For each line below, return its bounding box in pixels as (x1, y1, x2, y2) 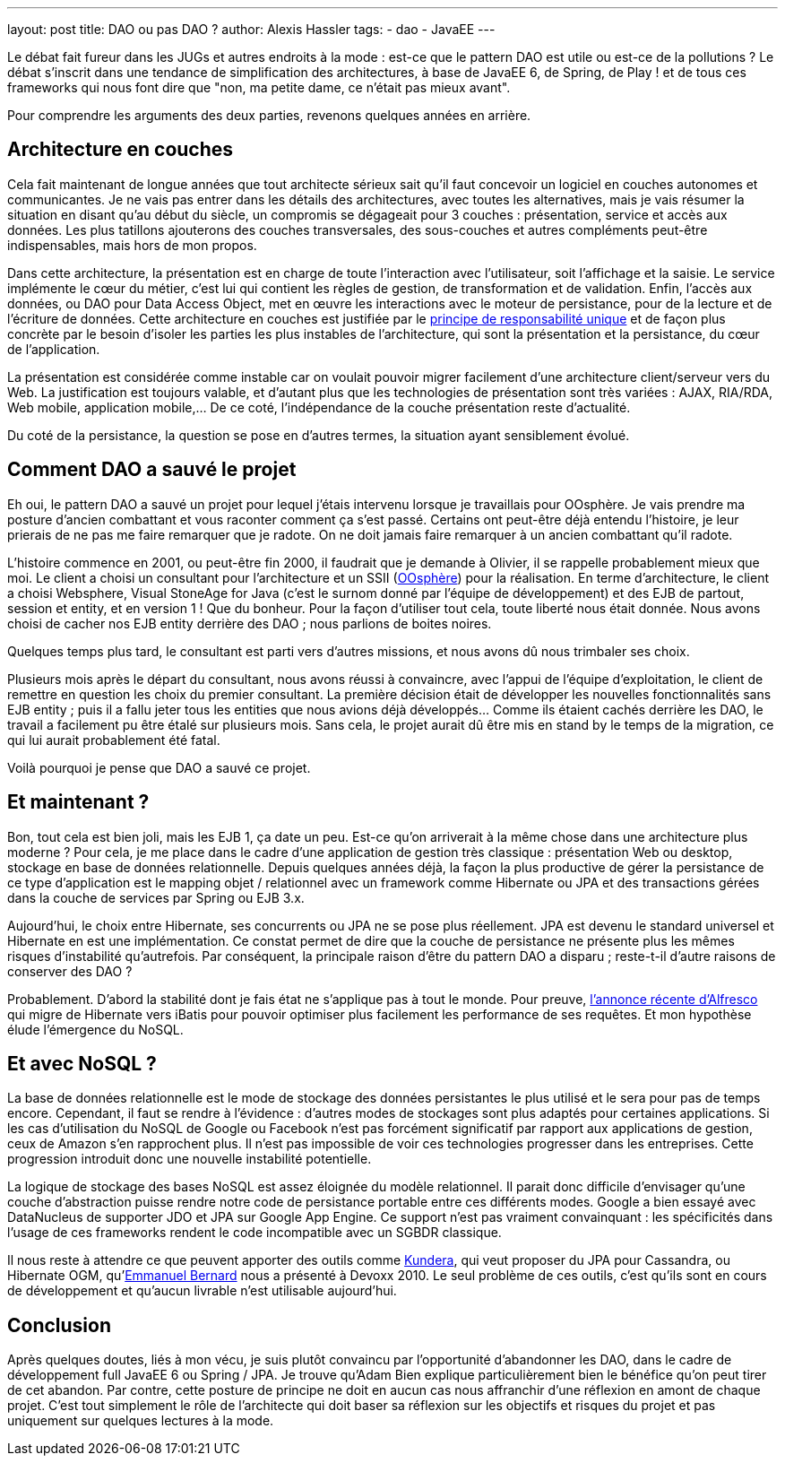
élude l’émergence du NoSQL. (7, 1021, 184, 1037)
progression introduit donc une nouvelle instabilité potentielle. (7, 1151, 372, 1167)
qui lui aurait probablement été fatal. (7, 731, 220, 748)
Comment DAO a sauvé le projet (7, 458, 297, 481)
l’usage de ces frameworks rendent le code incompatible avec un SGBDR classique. (7, 1225, 502, 1241)
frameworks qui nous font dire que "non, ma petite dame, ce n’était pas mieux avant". (7, 80, 511, 95)
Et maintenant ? (7, 791, 150, 814)
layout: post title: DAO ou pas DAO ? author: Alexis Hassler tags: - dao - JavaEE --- (7, 22, 496, 37)
